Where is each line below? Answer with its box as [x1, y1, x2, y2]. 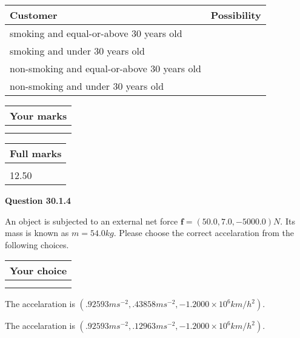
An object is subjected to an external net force [5, 214, 178, 227]
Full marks [10, 146, 62, 160]
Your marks [10, 109, 67, 123]
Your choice [10, 263, 67, 278]
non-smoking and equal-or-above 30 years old [10, 61, 201, 75]
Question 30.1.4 [5, 194, 71, 206]
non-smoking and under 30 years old [10, 79, 164, 93]
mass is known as [5, 226, 69, 239]
